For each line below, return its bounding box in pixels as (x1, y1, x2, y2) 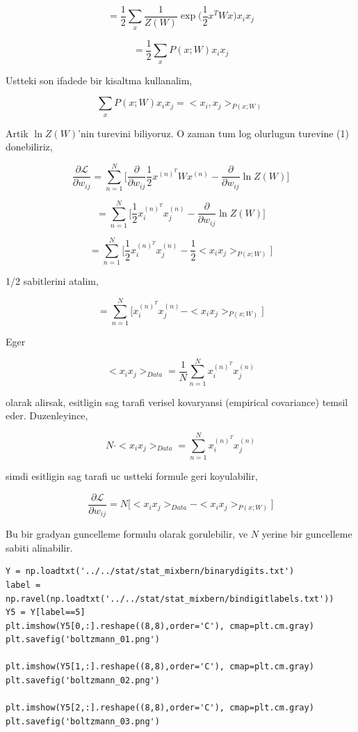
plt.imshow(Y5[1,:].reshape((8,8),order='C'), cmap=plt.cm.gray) (6, 662, 314, 672)
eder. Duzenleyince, (6, 408, 88, 423)
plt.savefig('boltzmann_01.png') (6, 634, 160, 645)
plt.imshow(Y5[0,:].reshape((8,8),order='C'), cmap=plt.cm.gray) (6, 621, 314, 631)
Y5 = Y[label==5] (6, 607, 86, 618)
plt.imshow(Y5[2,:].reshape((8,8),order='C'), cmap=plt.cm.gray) (6, 703, 314, 713)
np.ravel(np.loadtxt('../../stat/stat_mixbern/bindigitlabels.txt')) (6, 593, 334, 604)
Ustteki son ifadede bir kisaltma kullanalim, (6, 72, 193, 87)
